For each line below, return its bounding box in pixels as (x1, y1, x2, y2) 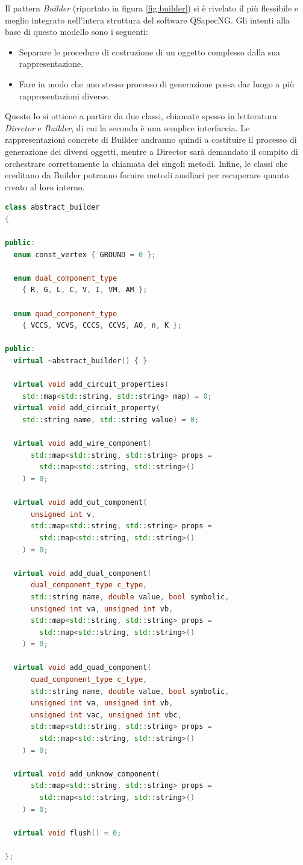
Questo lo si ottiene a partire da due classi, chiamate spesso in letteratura (5, 110, 277, 122)
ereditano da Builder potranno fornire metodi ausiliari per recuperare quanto (5, 169, 289, 181)
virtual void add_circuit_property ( (13, 404, 160, 413)
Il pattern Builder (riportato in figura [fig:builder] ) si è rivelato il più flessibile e (5, 2, 299, 14)
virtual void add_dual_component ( (13, 569, 152, 578)
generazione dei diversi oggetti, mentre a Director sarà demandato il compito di (5, 145, 298, 157)
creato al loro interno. (5, 180, 85, 193)
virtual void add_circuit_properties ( (13, 380, 169, 389)
